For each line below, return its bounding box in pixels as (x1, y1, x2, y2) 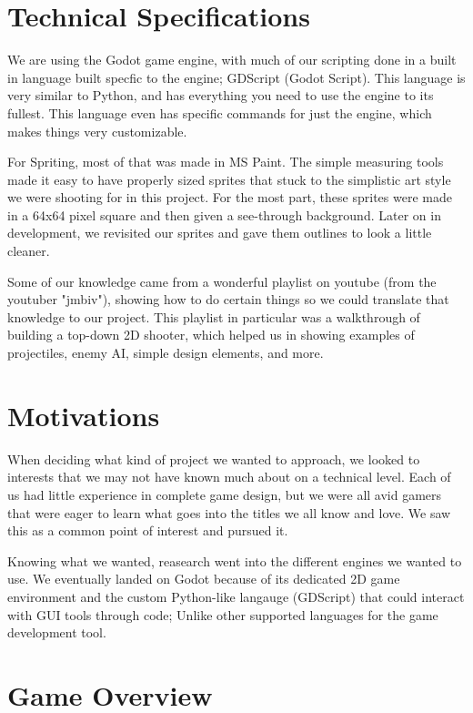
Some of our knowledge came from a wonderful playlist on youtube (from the (7, 271, 437, 290)
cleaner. (7, 241, 50, 260)
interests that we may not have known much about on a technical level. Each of (7, 467, 451, 486)
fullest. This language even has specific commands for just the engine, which (7, 103, 432, 122)
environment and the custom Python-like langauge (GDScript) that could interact (7, 586, 465, 606)
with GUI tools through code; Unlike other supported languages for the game (7, 605, 438, 624)
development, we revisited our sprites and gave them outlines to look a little (7, 223, 432, 242)
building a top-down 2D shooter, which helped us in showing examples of (7, 325, 415, 344)
